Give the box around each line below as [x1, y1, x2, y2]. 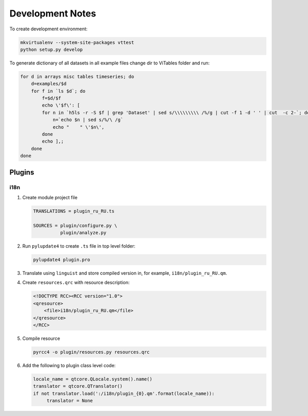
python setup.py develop [20, 46, 83, 53]
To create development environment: [9, 26, 88, 32]
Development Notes [9, 8, 97, 19]
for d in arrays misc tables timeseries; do [20, 74, 134, 79]
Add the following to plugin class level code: [22, 362, 116, 368]
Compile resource [22, 335, 60, 341]
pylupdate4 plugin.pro [33, 257, 90, 263]
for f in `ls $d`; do [31, 88, 86, 94]
